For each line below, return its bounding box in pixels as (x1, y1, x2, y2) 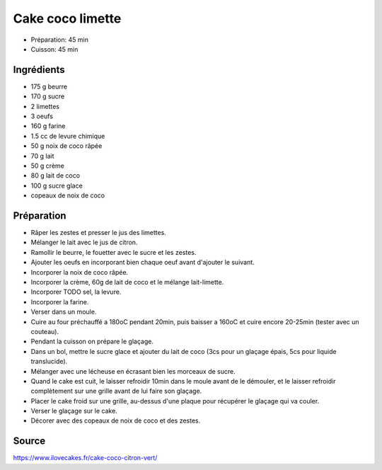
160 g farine (30, 122, 66, 130)
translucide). (30, 357, 68, 366)
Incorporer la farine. (30, 297, 89, 306)
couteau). (30, 327, 59, 336)
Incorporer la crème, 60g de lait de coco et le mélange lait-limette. (30, 278, 224, 286)
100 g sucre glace (30, 181, 83, 190)
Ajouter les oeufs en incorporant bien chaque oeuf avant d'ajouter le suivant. (30, 258, 255, 267)
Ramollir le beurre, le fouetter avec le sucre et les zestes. (30, 248, 197, 256)
